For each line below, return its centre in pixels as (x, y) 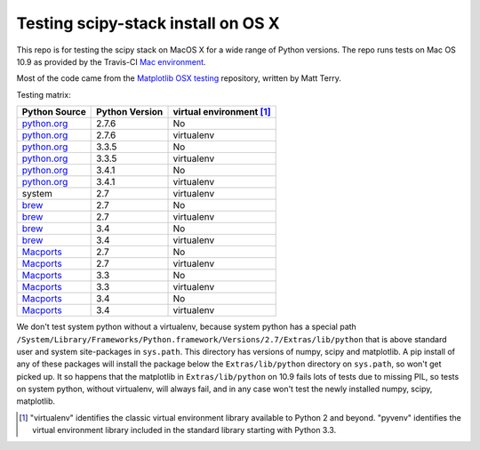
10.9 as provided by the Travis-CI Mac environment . (111, 61)
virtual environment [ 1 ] (222, 112)
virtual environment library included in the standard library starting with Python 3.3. (184, 430)
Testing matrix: (44, 94)
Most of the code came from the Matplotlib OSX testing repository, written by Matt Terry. (179, 78)
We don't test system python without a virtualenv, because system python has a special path (187, 327)
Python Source (54, 112)
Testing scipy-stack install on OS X (148, 23)
